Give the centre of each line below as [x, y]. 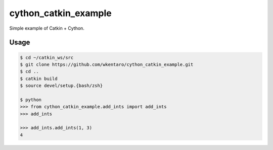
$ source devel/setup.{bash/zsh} [61, 86]
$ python [31, 100]
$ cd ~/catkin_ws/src [47, 57]
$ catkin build [39, 79]
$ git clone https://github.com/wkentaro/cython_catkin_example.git [107, 64]
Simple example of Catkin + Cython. [47, 28]
